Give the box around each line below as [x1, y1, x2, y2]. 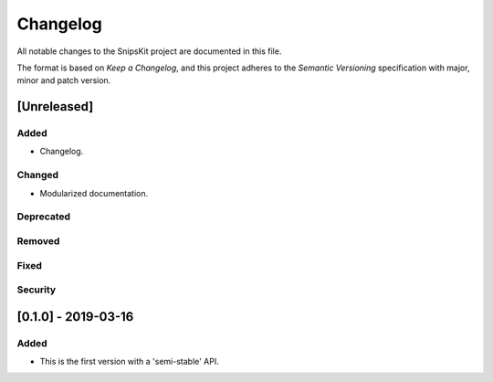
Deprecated [16, 210, 71, 223]
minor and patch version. [16, 75, 111, 86]
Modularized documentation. [39, 187, 149, 198]
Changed [16, 169, 59, 182]
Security [16, 283, 57, 296]
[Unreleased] [16, 99, 94, 114]
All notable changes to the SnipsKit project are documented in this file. [16, 46, 282, 57]
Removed [16, 234, 60, 247]
